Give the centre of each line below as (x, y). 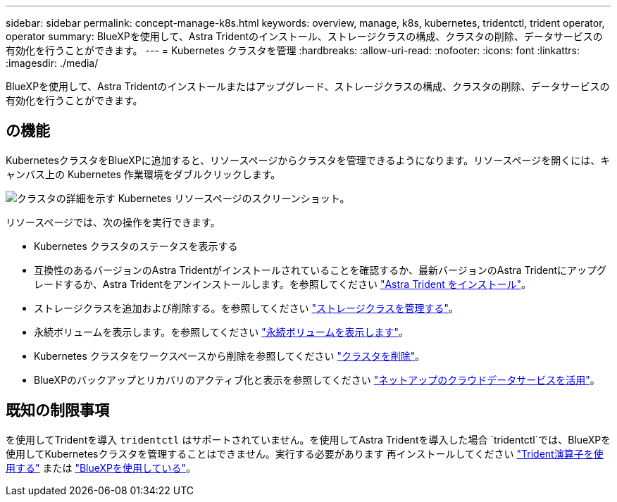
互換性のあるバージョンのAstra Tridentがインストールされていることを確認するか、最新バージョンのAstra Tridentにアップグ (320, 270)
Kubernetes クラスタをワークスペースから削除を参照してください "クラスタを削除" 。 (230, 356)
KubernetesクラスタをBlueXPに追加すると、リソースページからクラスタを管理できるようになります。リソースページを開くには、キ (308, 160)
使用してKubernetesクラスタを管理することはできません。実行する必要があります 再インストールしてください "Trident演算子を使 (305, 453)
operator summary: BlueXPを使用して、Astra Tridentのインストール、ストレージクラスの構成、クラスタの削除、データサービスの (304, 36)
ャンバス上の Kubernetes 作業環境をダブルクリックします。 (143, 174)
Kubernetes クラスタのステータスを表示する (136, 246)
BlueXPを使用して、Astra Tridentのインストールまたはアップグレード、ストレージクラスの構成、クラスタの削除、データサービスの (308, 86)
